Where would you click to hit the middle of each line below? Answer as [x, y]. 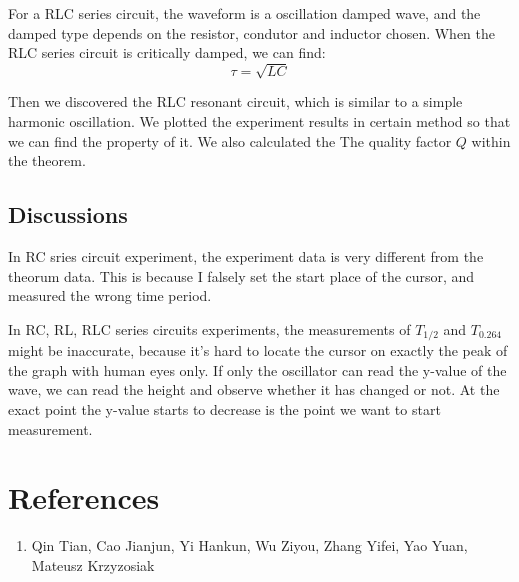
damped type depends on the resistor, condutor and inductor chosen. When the [252, 32]
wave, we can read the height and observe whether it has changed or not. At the [254, 389]
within [491, 140]
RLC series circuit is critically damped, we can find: [167, 52]
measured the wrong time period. [110, 295]
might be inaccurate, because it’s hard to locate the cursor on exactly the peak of [258, 350]
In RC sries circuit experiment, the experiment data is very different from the [246, 255]
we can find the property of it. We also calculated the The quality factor [230, 140]
